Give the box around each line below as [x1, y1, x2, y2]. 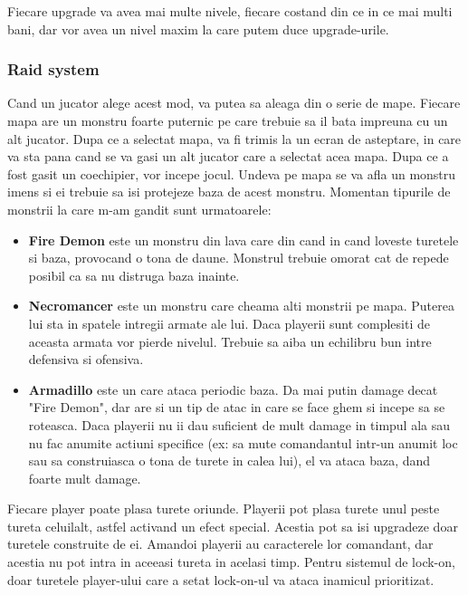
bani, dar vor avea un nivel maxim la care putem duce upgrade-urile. [7, 19, 389, 38]
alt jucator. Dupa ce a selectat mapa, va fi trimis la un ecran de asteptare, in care [7, 129, 462, 148]
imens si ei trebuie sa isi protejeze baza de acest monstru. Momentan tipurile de [7, 182, 451, 201]
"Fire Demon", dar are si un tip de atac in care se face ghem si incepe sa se [28, 398, 445, 417]
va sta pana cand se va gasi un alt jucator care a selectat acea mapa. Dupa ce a [7, 147, 449, 166]
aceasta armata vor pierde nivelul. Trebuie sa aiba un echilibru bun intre [28, 331, 432, 350]
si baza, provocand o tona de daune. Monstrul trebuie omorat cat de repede [28, 248, 449, 267]
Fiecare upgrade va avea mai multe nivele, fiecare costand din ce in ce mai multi [7, 2, 453, 20]
